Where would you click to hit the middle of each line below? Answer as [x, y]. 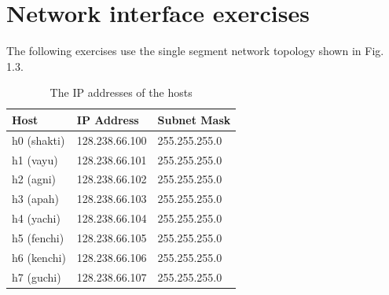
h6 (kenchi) [39, 257]
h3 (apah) [35, 199]
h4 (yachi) [36, 218]
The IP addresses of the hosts [121, 92]
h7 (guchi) [37, 277]
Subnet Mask [194, 119]
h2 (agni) [34, 179]
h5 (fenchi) [38, 237]
